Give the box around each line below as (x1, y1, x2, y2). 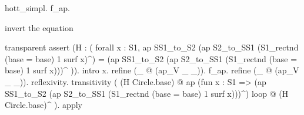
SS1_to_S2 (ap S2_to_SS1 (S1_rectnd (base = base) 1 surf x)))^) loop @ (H (5, 87, 289, 99)
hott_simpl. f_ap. (5, 2, 70, 13)
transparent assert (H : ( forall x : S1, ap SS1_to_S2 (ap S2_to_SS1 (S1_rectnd (5, 41, 299, 53)
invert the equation (5, 21, 74, 33)
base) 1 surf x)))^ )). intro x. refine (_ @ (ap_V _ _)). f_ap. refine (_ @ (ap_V (5, 64, 299, 76)
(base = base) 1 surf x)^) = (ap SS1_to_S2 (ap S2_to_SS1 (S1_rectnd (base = (5, 52, 298, 65)
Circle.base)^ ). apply (5, 99, 82, 111)
